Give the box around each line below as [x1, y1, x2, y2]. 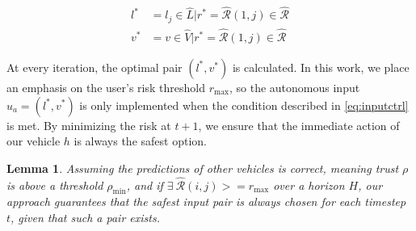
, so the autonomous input [229, 78, 360, 95]
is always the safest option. [74, 132, 207, 149]
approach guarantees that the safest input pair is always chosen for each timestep [6, 193, 406, 210]
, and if [126, 176, 163, 193]
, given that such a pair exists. [11, 208, 160, 225]
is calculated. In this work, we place [232, 58, 410, 75]
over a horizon [273, 176, 345, 193]
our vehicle [6, 132, 61, 149]
